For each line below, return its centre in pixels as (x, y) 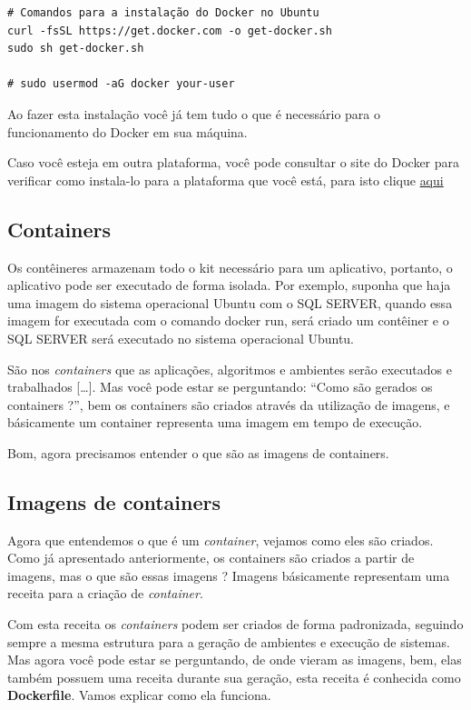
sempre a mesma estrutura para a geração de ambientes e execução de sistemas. (229, 641)
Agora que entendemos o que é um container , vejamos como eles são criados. (221, 540)
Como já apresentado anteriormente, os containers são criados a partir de (211, 558)
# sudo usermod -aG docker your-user (121, 84)
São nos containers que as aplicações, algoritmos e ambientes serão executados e (230, 369)
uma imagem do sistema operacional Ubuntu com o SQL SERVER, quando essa (230, 302)
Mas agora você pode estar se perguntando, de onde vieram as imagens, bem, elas (235, 660)
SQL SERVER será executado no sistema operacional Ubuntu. (181, 338)
